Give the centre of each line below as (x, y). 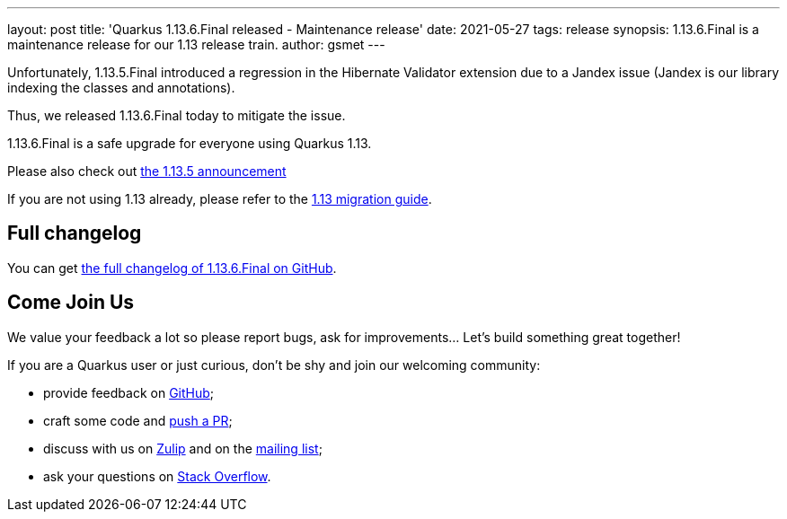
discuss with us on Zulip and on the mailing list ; (183, 448)
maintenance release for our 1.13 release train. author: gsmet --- (196, 44)
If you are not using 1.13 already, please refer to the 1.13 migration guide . (220, 199)
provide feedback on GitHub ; (129, 392)
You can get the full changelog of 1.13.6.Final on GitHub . (172, 268)
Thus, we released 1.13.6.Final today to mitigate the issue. (177, 115)
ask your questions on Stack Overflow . (157, 476)
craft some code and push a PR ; (138, 420)
